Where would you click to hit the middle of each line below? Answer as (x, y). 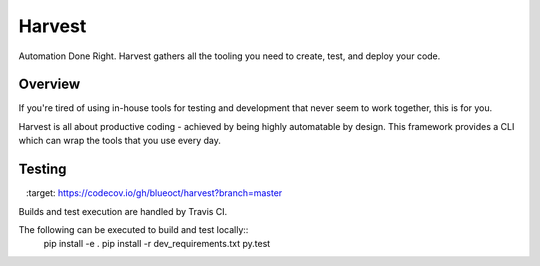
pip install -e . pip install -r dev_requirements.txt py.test (157, 244)
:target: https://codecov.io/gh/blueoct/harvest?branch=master (154, 193)
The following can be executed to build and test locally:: (133, 229)
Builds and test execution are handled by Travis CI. (123, 211)
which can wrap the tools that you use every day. (120, 141)
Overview (49, 84)
